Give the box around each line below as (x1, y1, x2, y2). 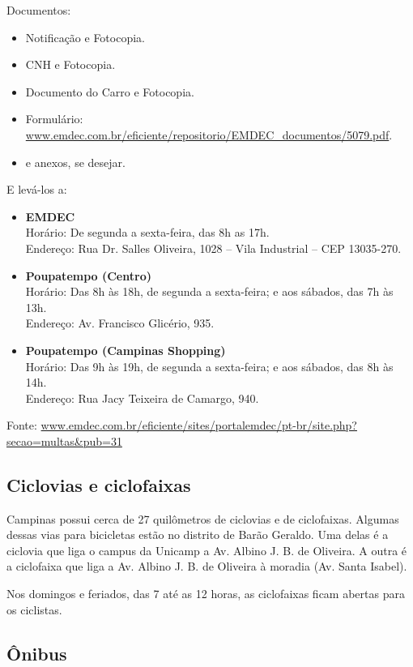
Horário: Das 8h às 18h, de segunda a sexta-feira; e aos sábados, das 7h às (25, 283, 394, 300)
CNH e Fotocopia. (25, 56, 116, 73)
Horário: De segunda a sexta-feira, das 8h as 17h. (25, 224, 270, 241)
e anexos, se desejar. (25, 153, 126, 170)
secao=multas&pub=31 (6, 432, 122, 449)
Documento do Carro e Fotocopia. (25, 83, 194, 100)
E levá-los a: (6, 181, 67, 198)
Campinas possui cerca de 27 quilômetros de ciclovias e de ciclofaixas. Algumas (6, 510, 399, 527)
